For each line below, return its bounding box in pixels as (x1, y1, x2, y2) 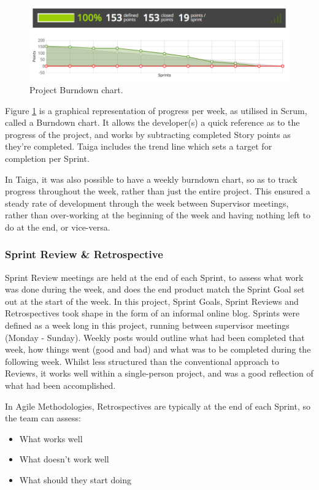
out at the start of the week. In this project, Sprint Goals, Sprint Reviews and (5, 294, 299, 307)
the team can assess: (5, 412, 81, 424)
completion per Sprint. (5, 151, 90, 164)
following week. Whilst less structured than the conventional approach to (5, 354, 279, 367)
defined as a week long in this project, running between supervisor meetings (5, 319, 290, 332)
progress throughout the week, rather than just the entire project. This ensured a (5, 185, 310, 197)
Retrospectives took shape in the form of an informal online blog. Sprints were (5, 307, 300, 320)
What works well (19, 432, 83, 445)
